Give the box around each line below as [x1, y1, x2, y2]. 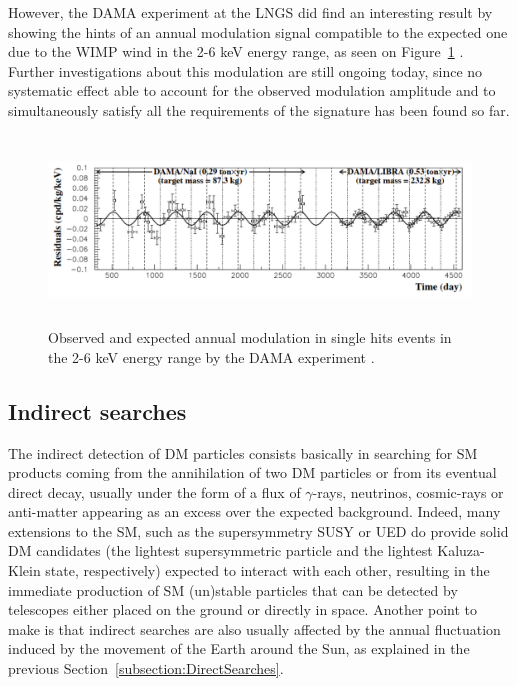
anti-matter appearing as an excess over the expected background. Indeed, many [8, 501, 501, 522]
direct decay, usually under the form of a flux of [8, 481, 301, 502]
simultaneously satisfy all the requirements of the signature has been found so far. [8, 99, 510, 120]
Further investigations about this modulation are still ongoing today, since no [8, 60, 483, 81]
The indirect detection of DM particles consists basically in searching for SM [8, 442, 478, 463]
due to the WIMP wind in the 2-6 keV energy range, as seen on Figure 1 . [8, 41, 464, 62]
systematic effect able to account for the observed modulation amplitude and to [8, 80, 496, 101]
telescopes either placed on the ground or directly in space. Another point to [8, 599, 478, 620]
